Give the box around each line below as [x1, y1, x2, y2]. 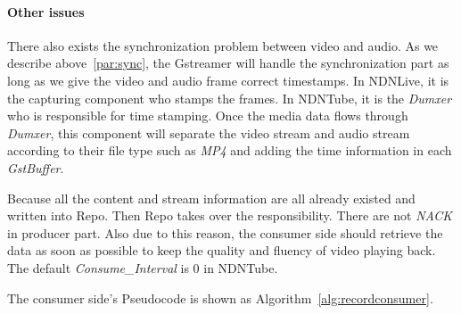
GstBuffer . [7, 158, 64, 177]
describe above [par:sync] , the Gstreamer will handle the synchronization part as [7, 54, 449, 72]
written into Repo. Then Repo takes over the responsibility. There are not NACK [7, 206, 453, 225]
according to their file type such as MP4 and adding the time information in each [7, 141, 452, 160]
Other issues [7, 2, 85, 21]
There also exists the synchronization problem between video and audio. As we [7, 36, 439, 54]
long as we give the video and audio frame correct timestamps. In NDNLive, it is [7, 70, 449, 89]
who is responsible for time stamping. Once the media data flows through [7, 106, 408, 125]
